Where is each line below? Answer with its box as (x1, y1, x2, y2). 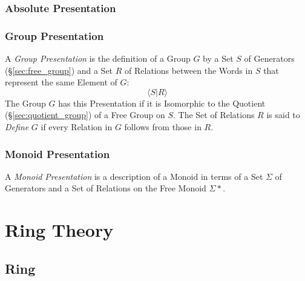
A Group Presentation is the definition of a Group (5, 52, 191, 65)
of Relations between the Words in (125, 64, 253, 76)
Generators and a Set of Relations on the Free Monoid (5, 182, 206, 194)
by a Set (203, 52, 234, 65)
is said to (266, 108, 300, 121)
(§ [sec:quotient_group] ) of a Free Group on (5, 108, 165, 121)
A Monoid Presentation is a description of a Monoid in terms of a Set (5, 170, 263, 182)
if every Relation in (41, 121, 113, 133)
